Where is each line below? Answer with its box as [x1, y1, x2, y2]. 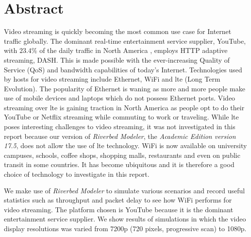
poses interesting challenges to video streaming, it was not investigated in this [4, 121, 235, 132]
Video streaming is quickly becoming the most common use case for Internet [4, 26, 232, 36]
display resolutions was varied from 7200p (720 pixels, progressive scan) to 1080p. [4, 223, 247, 233]
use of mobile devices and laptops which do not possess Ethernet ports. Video [4, 93, 235, 103]
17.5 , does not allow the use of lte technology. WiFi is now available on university [4, 140, 247, 151]
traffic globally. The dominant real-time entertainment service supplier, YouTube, [4, 35, 246, 46]
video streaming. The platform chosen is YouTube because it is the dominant [4, 204, 234, 214]
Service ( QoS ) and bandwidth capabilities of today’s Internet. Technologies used [4, 64, 242, 74]
